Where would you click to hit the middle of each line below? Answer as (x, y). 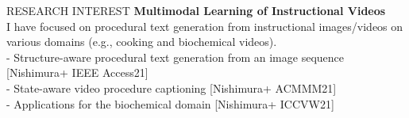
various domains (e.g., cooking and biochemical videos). (142, 42)
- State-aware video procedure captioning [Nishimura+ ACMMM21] (172, 88)
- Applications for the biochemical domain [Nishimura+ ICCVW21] (170, 103)
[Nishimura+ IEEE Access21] (77, 72)
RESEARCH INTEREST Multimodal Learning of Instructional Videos (196, 10)
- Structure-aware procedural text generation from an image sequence (175, 57)
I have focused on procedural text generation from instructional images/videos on (205, 26)
